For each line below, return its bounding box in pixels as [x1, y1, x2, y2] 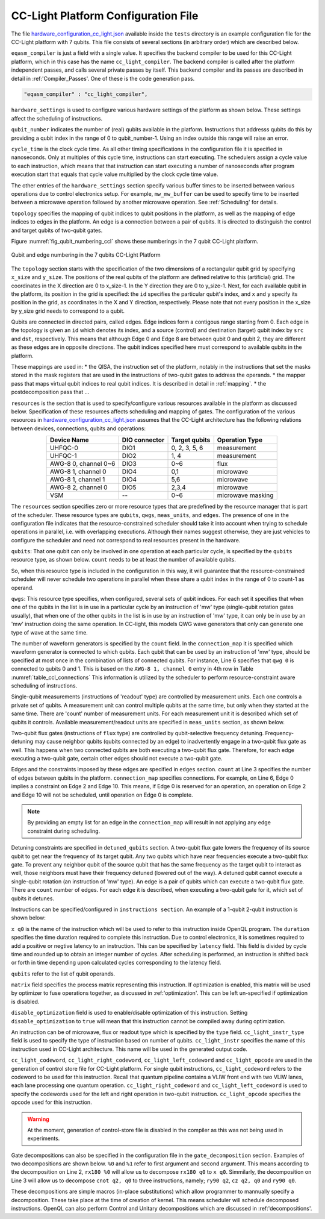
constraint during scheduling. [27, 827, 101, 835]
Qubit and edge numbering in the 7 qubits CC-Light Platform [11, 251, 161, 259]
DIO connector [122, 436, 165, 444]
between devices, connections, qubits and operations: [11, 425, 146, 432]
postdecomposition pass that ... [11, 389, 90, 396]
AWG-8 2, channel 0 [49, 483, 108, 492]
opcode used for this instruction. [11, 1098, 93, 1106]
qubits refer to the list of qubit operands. [11, 970, 116, 977]
